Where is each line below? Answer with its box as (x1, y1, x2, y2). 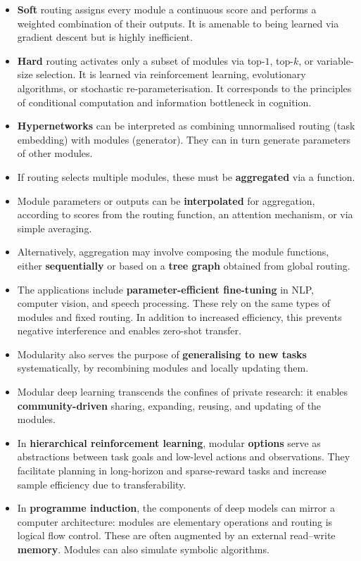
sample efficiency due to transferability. (17, 477, 186, 491)
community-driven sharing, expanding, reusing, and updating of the (17, 398, 322, 412)
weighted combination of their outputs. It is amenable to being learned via (17, 15, 339, 30)
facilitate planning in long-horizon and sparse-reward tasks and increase (17, 463, 327, 478)
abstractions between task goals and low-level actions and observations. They (17, 449, 350, 464)
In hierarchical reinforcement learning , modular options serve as (17, 435, 321, 450)
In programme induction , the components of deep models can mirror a (17, 500, 335, 515)
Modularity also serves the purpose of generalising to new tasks (17, 346, 307, 361)
